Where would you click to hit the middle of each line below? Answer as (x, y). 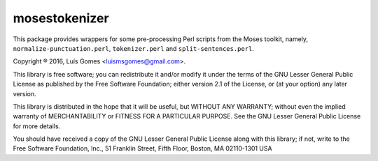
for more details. (37, 126)
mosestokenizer (61, 18)
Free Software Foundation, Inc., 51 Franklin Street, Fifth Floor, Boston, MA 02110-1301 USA (142, 148)
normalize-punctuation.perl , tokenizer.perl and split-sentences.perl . (134, 48)
